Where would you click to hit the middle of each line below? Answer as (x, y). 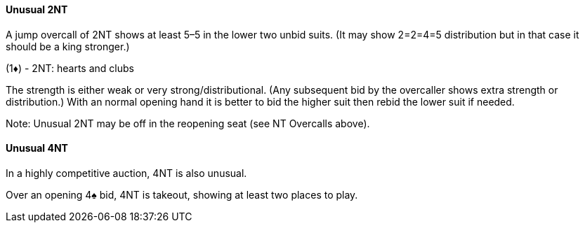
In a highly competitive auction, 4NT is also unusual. (126, 173)
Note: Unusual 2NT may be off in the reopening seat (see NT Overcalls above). (188, 123)
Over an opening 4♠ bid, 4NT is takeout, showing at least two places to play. (182, 194)
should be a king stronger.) (68, 46)
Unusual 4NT (37, 148)
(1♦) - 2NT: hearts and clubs (70, 68)
